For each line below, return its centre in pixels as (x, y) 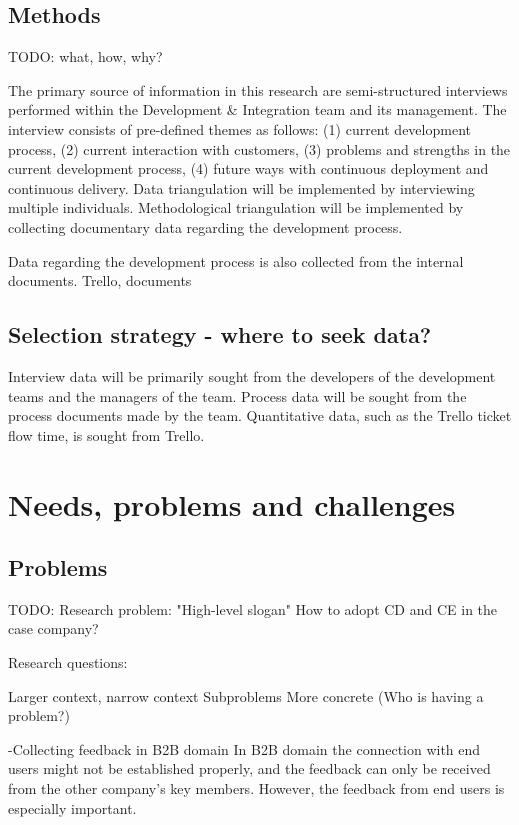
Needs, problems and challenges (232, 503)
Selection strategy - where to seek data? (220, 334)
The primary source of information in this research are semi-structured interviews (258, 89)
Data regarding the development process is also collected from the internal (236, 260)
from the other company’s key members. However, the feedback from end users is (256, 788)
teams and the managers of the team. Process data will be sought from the (237, 395)
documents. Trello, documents (100, 280)
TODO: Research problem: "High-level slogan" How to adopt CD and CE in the (253, 608)
